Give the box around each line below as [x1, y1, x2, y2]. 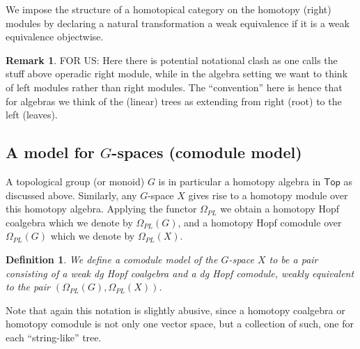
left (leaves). [6, 107, 58, 122]
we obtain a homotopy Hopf [220, 201, 340, 216]
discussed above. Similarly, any [6, 187, 137, 202]
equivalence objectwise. [6, 29, 104, 44]
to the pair [6, 279, 50, 294]
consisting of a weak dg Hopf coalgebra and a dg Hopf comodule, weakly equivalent [6, 265, 354, 280]
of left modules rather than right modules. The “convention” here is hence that [6, 79, 343, 94]
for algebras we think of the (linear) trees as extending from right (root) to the [6, 93, 342, 108]
